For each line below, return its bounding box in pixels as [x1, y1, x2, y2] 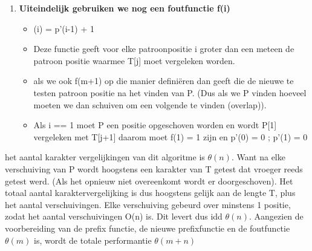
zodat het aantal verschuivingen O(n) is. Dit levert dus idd [5, 210, 223, 223]
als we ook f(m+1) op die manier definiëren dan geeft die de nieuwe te [33, 74, 294, 87]
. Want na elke [231, 151, 285, 163]
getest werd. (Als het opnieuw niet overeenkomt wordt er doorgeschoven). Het [5, 174, 293, 187]
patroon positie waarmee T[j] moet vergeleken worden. [33, 54, 235, 67]
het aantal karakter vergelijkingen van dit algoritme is [5, 151, 205, 163]
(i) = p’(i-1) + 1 [33, 22, 94, 34]
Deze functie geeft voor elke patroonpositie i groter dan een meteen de [33, 42, 294, 55]
